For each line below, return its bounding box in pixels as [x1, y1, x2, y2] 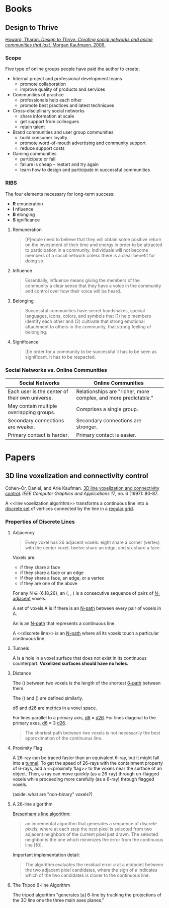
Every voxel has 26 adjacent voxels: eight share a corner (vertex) [25, 539, 160, 545]
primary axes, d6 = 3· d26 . [12, 720, 66, 726]
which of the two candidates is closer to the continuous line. [25, 872, 150, 878]
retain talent [20, 124, 45, 130]
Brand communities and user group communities [12, 129, 114, 135]
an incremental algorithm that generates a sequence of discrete [25, 821, 157, 827]
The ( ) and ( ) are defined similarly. [12, 695, 83, 701]
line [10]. [25, 842, 43, 848]
